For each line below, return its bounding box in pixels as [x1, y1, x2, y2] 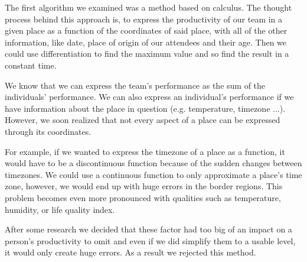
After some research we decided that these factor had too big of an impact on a [5, 223, 292, 235]
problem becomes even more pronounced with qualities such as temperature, [5, 191, 281, 203]
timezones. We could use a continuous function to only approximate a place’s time [5, 168, 302, 180]
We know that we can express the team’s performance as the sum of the [5, 79, 266, 91]
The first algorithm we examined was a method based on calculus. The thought [5, 1, 292, 13]
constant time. [5, 59, 57, 71]
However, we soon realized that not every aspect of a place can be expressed [5, 114, 280, 126]
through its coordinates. [5, 125, 92, 137]
